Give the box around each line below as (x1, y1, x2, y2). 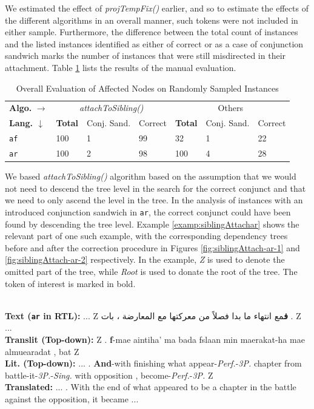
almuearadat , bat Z (5, 345, 79, 357)
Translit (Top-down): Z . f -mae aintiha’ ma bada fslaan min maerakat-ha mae (5, 333, 305, 345)
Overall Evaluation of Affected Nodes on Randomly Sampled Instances (16, 81, 279, 94)
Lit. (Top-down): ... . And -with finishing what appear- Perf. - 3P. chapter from (5, 357, 302, 370)
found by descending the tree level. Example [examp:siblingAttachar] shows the (5, 217, 299, 230)
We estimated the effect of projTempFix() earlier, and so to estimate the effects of (5, 2, 309, 14)
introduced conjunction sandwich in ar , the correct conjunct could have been (5, 205, 291, 218)
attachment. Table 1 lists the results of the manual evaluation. (5, 61, 236, 73)
